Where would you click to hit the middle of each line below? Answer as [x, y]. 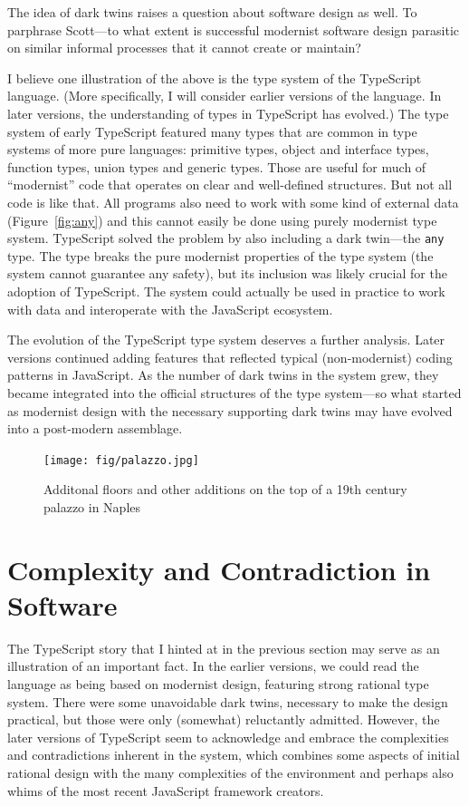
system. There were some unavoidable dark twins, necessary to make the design [228, 701]
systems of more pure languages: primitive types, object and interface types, [218, 149]
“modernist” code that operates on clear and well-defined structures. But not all [230, 185]
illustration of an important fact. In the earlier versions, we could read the [213, 666]
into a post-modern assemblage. [95, 428]
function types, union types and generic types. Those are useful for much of [217, 166]
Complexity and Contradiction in [219, 569]
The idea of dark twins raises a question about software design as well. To [212, 12]
